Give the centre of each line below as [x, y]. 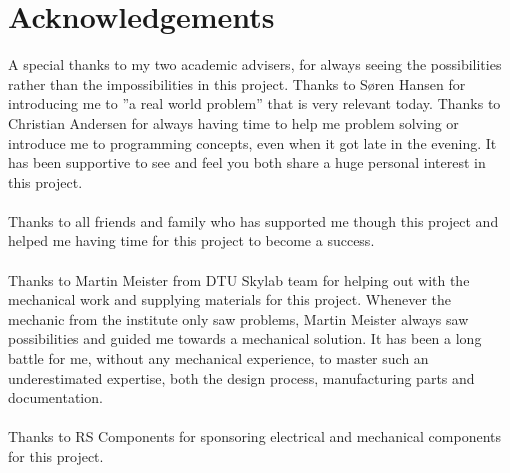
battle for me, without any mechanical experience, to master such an [218, 358]
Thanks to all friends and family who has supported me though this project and [253, 220]
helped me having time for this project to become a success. [191, 240]
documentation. [55, 397]
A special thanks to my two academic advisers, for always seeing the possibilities [255, 64]
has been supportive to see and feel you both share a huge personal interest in [247, 162]
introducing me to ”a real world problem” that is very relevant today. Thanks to [254, 103]
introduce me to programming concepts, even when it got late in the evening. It [252, 142]
